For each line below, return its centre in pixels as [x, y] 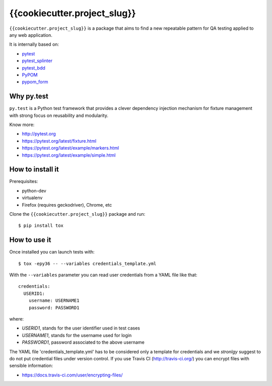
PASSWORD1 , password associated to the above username [83, 342]
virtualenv [32, 198]
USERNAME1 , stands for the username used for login [77, 335]
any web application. [31, 35]
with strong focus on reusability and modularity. [59, 115]
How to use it [30, 240]
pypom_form [35, 82]
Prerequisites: [24, 181]
